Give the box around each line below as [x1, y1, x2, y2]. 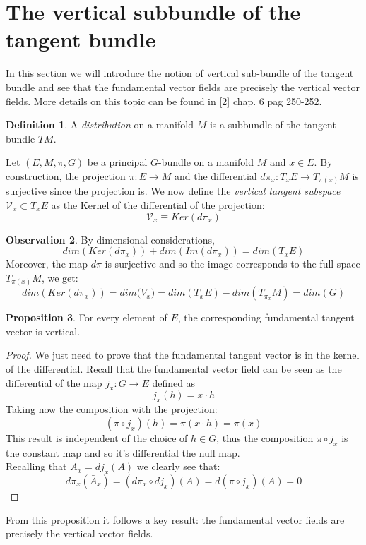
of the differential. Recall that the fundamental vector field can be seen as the [6, 361, 342, 376]
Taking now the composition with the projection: [6, 402, 218, 417]
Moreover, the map [6, 256, 88, 271]
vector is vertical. [6, 323, 81, 338]
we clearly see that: [136, 459, 220, 474]
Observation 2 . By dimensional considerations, [6, 232, 216, 246]
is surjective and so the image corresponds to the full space [105, 256, 360, 271]
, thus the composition [216, 430, 314, 445]
